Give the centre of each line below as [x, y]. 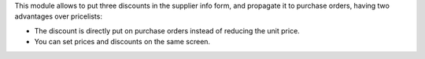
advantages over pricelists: [58, 16]
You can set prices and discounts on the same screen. [122, 42]
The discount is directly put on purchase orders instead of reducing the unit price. [167, 30]
